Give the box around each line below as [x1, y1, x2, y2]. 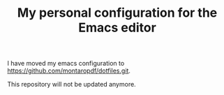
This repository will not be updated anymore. [7, 80, 136, 89]
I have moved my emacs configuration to [7, 59, 125, 68]
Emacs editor [77, 20, 157, 36]
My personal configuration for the [17, 5, 218, 21]
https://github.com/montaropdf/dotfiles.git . [7, 66, 131, 75]
